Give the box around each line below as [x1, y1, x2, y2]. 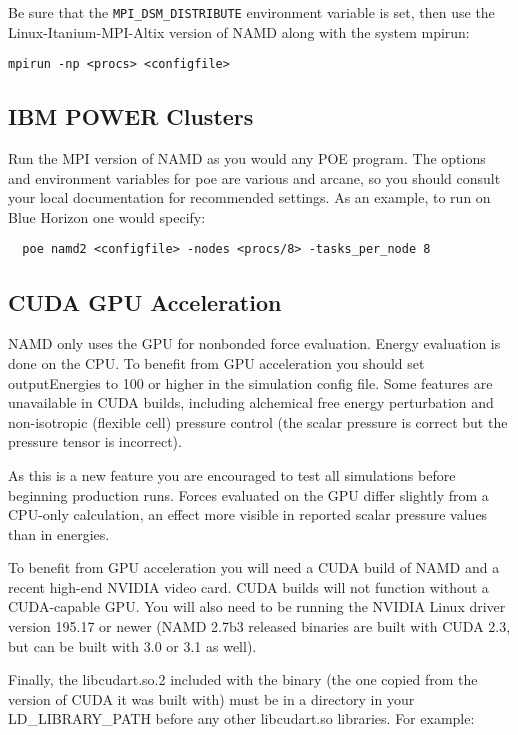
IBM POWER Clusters [8, 101, 254, 132]
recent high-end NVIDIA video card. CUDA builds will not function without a [8, 576, 489, 597]
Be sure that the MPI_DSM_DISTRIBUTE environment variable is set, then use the [8, 2, 495, 22]
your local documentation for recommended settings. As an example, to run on [8, 187, 491, 208]
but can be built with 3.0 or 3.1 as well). [8, 635, 257, 656]
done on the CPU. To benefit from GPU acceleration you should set [8, 352, 425, 373]
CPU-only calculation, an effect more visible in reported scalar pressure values [8, 504, 488, 525]
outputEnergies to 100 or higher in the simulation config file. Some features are [8, 372, 493, 393]
